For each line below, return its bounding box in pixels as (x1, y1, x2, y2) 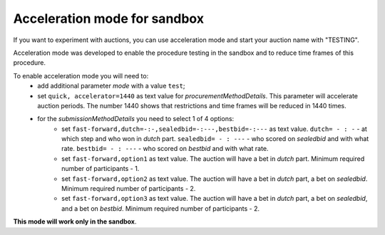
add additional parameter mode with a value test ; (37, 82, 185, 90)
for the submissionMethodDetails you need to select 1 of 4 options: (37, 115, 235, 123)
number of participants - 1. (61, 164, 140, 173)
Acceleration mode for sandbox (13, 11, 205, 26)
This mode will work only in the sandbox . (13, 217, 137, 226)
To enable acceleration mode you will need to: (13, 71, 149, 80)
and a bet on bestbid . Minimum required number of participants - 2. (61, 204, 260, 213)
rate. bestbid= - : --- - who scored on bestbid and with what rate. (61, 145, 269, 153)
